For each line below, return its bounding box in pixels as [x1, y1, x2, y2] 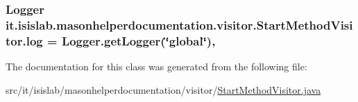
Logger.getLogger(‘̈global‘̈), [61, 32, 216, 49]
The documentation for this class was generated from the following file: [6, 59, 307, 74]
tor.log [6, 32, 43, 49]
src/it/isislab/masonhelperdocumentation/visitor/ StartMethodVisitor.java [6, 82, 321, 96]
